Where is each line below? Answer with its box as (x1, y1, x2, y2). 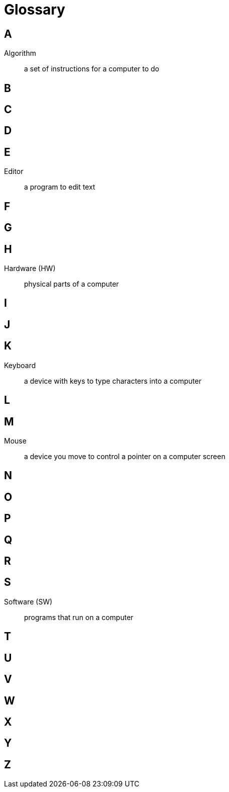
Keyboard (4, 361, 36, 370)
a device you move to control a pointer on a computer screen (24, 452, 225, 461)
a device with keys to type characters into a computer (24, 376, 201, 385)
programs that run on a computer (24, 612, 134, 622)
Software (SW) (4, 597, 53, 606)
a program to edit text (24, 183, 95, 192)
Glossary (4, 1, 66, 18)
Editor (4, 167, 24, 176)
